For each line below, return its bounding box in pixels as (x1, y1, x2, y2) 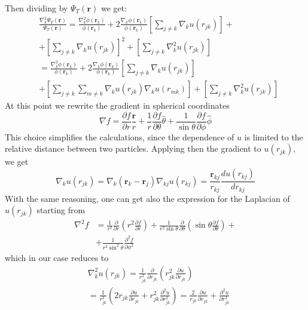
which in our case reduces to (5, 251, 109, 264)
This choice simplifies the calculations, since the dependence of (5, 130, 234, 143)
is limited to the (244, 130, 303, 143)
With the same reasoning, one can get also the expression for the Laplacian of (5, 192, 290, 204)
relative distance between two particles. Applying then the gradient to (5, 142, 261, 155)
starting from (36, 204, 86, 216)
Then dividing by (5, 2, 68, 14)
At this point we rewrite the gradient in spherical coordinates (5, 99, 230, 112)
